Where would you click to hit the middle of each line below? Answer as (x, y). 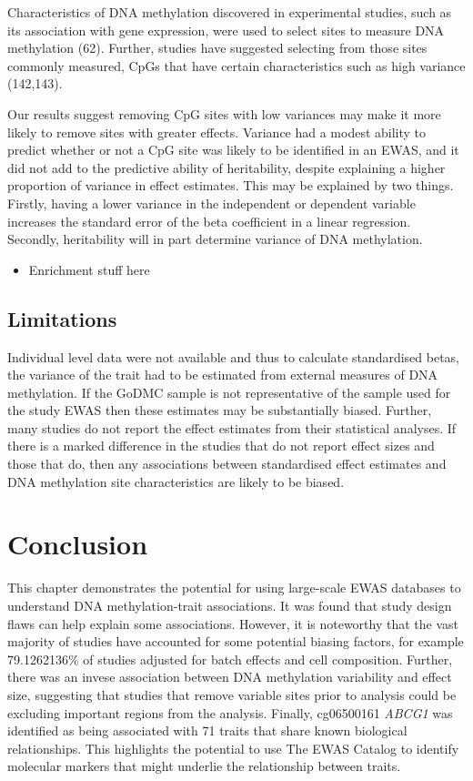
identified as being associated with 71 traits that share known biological (207, 730)
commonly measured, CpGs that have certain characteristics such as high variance (236, 65)
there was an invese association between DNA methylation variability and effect (230, 677)
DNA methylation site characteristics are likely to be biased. (176, 481)
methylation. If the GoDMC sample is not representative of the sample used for (229, 392)
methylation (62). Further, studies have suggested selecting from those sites (217, 48)
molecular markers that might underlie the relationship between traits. (204, 766)
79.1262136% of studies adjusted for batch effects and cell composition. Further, (230, 659)
